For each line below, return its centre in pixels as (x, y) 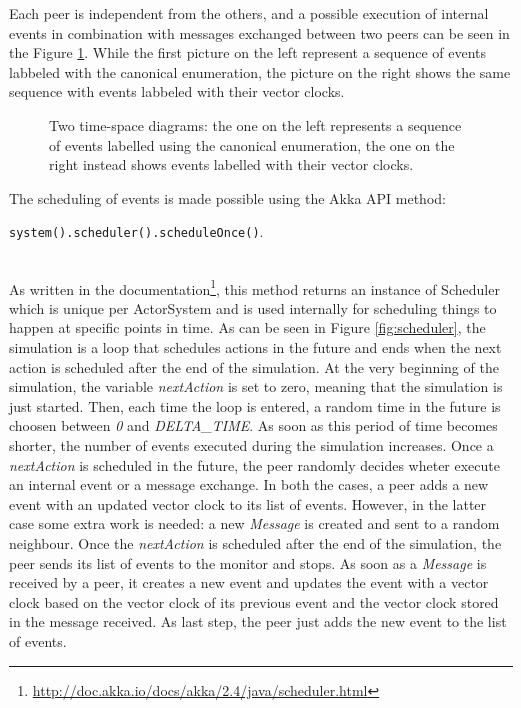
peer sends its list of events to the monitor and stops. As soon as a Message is (248, 562)
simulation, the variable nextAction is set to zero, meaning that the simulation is (256, 386)
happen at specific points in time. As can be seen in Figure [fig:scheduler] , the (247, 327)
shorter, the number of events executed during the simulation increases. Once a (251, 445)
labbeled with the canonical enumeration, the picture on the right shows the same (260, 71)
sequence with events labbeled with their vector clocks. (177, 91)
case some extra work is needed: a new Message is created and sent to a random (254, 523)
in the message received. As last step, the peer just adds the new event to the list (258, 621)
